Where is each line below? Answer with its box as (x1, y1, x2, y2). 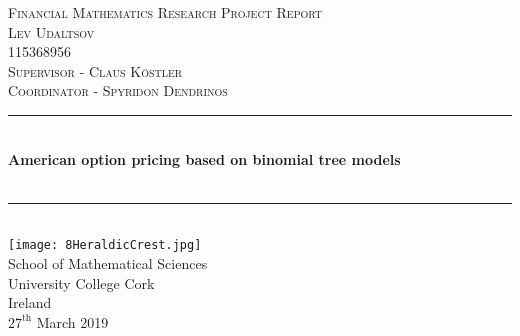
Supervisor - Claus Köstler (8, 60, 183, 81)
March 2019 (36, 311, 109, 332)
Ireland (8, 292, 52, 313)
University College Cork (8, 272, 155, 293)
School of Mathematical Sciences (8, 253, 208, 273)
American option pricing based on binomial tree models (8, 148, 401, 169)
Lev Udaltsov (8, 21, 95, 42)
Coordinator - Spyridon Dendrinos (8, 80, 228, 101)
